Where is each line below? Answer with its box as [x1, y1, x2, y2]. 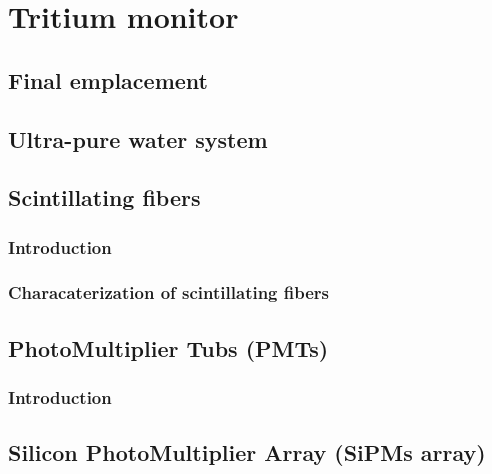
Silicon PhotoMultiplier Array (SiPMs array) [8, 437, 486, 468]
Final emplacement [8, 64, 208, 95]
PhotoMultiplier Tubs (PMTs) [8, 332, 329, 363]
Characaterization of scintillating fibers [8, 280, 330, 305]
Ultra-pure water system [8, 123, 268, 154]
